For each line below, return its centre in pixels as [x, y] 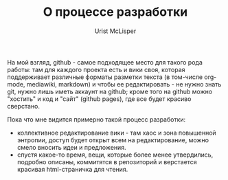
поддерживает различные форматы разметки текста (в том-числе [105, 77]
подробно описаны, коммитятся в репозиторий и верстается [107, 161]
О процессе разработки [115, 12]
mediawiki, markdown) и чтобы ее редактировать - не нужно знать [124, 84]
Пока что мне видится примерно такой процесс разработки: [96, 119]
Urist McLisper [115, 31]
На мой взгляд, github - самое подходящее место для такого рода [105, 62]
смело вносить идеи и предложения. [71, 147]
